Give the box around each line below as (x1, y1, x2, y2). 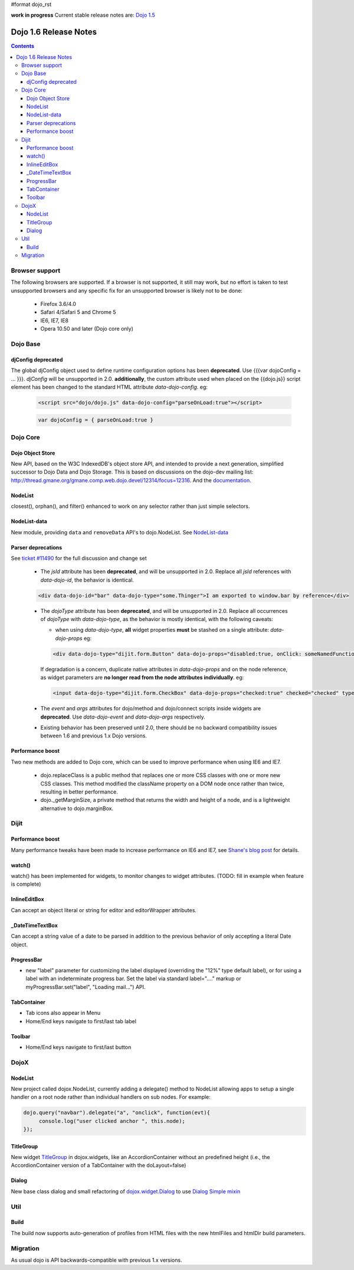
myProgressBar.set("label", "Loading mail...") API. (25, 983, 146, 990)
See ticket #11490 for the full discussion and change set (11, 554, 147, 561)
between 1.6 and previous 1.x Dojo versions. (40, 732, 147, 739)
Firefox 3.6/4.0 (40, 300, 77, 307)
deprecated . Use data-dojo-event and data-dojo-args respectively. (40, 713, 206, 720)
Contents (11, 43, 35, 50)
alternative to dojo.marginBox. (40, 805, 114, 812)
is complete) (11, 880, 41, 888)
